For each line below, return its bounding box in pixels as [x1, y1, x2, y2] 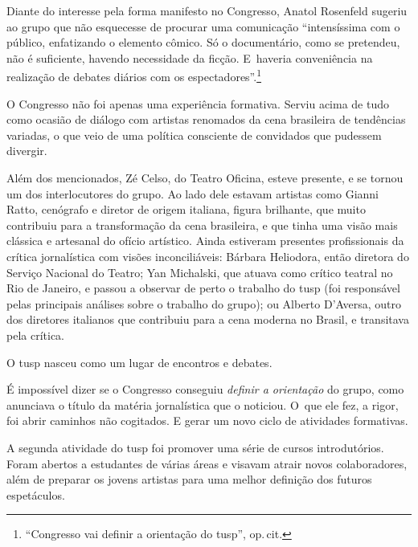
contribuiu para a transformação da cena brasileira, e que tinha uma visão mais [6, 216, 398, 233]
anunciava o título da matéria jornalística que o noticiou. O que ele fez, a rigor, [6, 396, 399, 413]
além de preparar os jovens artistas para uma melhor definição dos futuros [6, 471, 372, 488]
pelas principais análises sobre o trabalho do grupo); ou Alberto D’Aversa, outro [6, 295, 401, 312]
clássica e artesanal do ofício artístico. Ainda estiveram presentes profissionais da [6, 232, 404, 249]
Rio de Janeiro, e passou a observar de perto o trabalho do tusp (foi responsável [6, 280, 400, 296]
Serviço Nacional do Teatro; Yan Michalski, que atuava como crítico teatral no [6, 263, 393, 280]
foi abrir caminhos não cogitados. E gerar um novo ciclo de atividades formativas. [6, 412, 408, 429]
